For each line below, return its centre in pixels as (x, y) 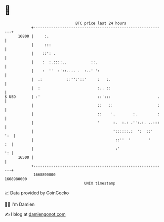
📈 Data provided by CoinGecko (37, 193)
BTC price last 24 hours (101, 23)
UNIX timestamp (100, 183)
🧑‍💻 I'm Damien (20, 204)
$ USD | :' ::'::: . (82, 97)
